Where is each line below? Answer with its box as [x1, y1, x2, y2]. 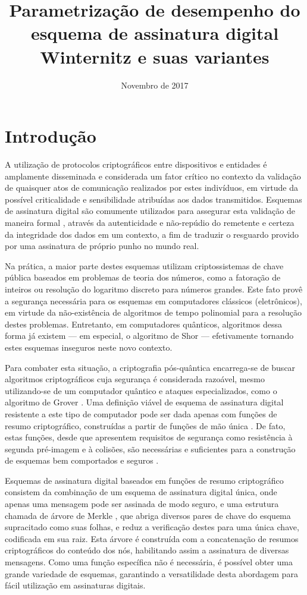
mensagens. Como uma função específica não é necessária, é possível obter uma [5, 556, 293, 568]
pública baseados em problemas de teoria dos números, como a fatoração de [5, 271, 281, 284]
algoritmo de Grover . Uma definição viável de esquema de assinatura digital [5, 396, 284, 408]
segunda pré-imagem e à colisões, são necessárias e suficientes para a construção [5, 442, 296, 455]
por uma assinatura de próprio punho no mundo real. [5, 240, 199, 252]
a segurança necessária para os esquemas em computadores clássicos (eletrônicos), [5, 294, 302, 307]
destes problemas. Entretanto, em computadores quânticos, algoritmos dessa [5, 317, 283, 330]
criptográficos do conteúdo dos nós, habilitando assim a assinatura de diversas [5, 544, 289, 556]
